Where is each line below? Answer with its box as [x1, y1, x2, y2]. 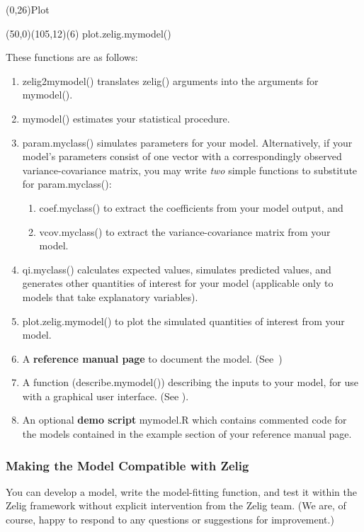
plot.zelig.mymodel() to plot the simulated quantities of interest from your [22, 313, 345, 328]
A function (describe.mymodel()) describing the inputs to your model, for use [22, 375, 358, 390]
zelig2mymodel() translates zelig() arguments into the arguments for [22, 73, 319, 88]
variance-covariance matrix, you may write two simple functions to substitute [22, 162, 358, 177]
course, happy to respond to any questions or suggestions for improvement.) [6, 512, 334, 527]
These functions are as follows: [6, 50, 138, 64]
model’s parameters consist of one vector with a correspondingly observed [22, 149, 342, 164]
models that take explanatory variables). [22, 289, 198, 304]
